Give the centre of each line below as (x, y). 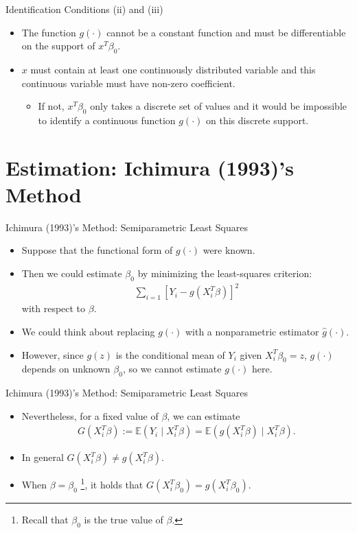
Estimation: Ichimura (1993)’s (150, 167)
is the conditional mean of (170, 354)
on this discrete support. (257, 120)
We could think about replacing (88, 331)
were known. (229, 250)
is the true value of (124, 520)
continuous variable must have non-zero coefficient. (128, 83)
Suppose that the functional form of (97, 250)
